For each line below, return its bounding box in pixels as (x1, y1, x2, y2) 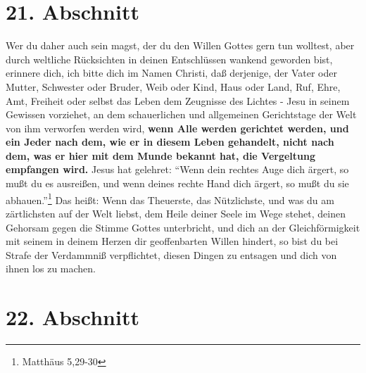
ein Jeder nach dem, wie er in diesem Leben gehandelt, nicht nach (6, 134, 334, 149)
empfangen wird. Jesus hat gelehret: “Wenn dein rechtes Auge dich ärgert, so (6, 162, 349, 177)
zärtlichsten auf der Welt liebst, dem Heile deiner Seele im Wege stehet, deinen (6, 206, 346, 220)
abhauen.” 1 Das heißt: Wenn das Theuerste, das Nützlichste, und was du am (6, 190, 334, 207)
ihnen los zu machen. (6, 261, 96, 276)
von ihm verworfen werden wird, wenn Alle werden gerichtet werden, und (6, 120, 349, 135)
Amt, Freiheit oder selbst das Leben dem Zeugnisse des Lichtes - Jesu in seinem (6, 93, 350, 108)
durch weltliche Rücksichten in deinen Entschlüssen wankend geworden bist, (6, 51, 333, 66)
